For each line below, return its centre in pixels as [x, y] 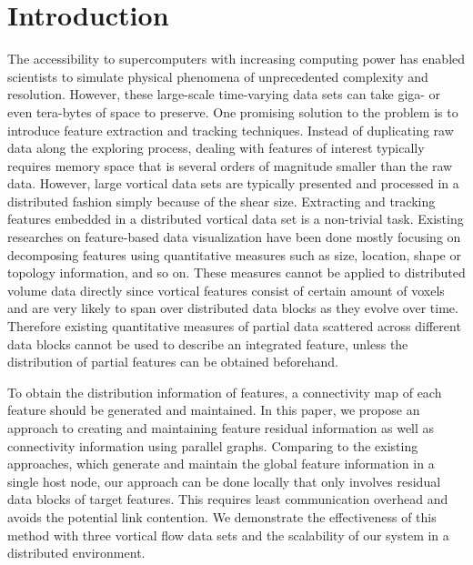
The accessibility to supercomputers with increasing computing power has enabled [236, 59]
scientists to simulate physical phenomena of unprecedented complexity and [218, 76]
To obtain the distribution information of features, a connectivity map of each [225, 392]
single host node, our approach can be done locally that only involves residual [224, 481]
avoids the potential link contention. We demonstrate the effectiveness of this [222, 516]
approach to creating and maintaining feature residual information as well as [221, 428]
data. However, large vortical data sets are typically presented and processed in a [233, 183]
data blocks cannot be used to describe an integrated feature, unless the [208, 343]
